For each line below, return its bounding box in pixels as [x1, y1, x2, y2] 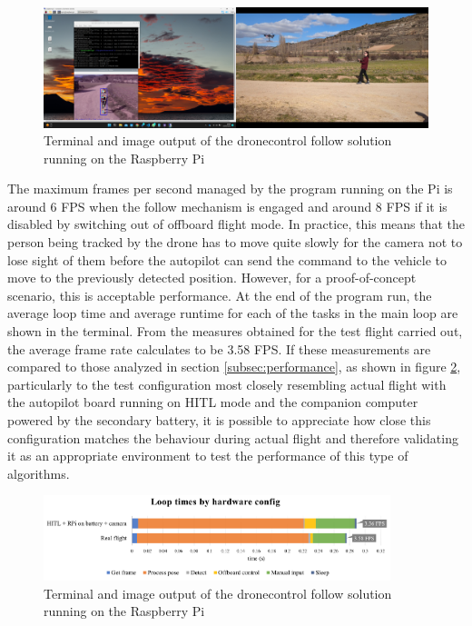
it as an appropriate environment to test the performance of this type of [7, 446, 408, 465]
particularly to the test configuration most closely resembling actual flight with [7, 374, 447, 393]
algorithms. [7, 463, 70, 482]
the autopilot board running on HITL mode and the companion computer [7, 392, 418, 412]
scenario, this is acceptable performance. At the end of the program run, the [7, 285, 432, 304]
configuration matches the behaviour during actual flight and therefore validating [7, 428, 458, 447]
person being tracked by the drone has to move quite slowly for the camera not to [7, 233, 463, 252]
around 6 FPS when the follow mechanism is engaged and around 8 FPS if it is [7, 196, 447, 215]
